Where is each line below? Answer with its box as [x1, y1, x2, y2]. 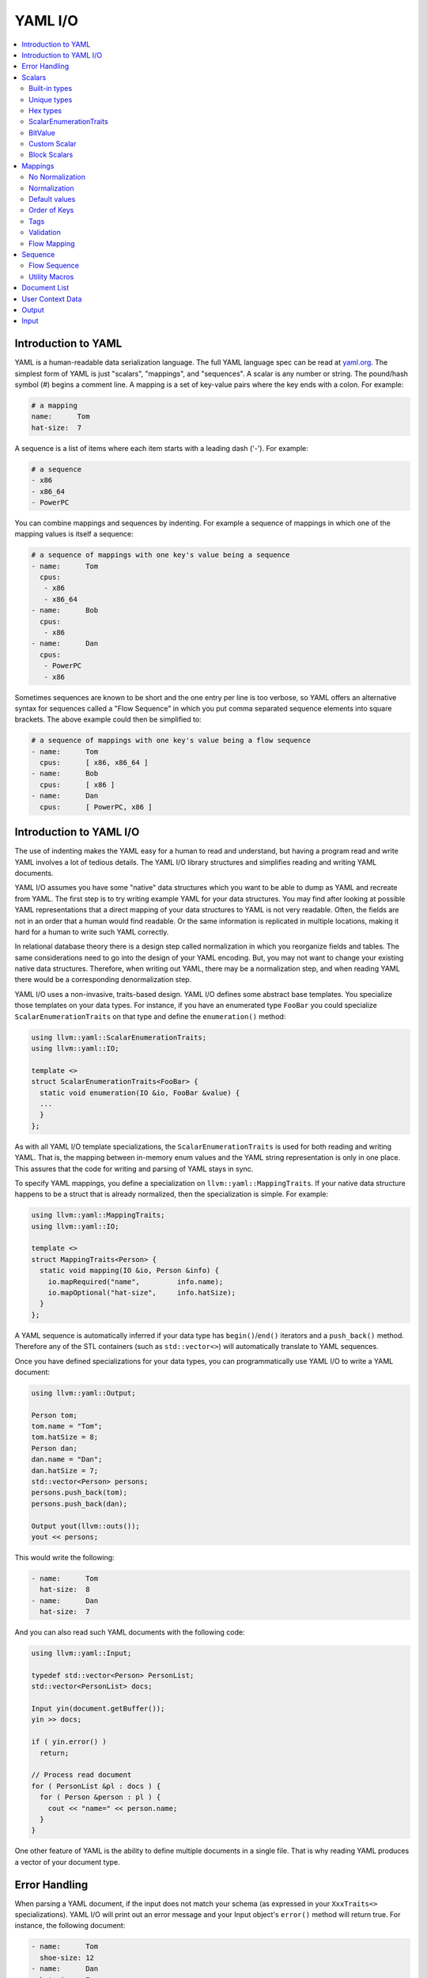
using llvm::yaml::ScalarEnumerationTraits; [31, 1033, 207, 1042]
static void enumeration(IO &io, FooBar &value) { [40, 1088, 240, 1097]
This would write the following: [14, 1552, 115, 1562]
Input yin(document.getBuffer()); [31, 1704, 165, 1713]
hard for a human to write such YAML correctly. [14, 926, 169, 937]
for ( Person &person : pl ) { [40, 1793, 161, 1802]
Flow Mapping [28, 238, 75, 248]
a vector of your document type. [14, 1857, 120, 1866]
